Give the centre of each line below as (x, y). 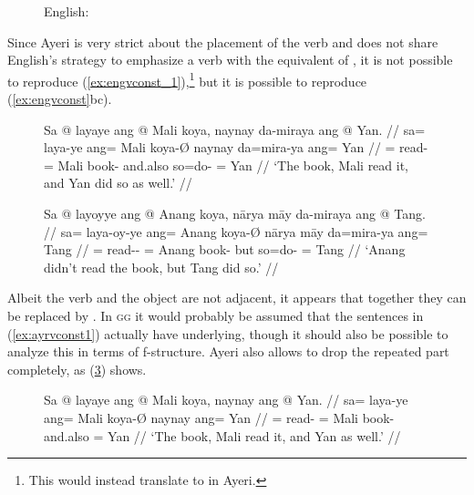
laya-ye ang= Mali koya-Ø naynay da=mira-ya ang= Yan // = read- (236, 147)
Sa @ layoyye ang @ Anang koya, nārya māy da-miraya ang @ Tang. (235, 213)
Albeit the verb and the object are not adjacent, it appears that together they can (237, 298)
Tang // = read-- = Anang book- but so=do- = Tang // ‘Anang (225, 249)
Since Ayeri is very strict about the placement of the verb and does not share (223, 41)
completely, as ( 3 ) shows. (77, 369)
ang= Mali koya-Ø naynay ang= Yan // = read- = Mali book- (219, 417)
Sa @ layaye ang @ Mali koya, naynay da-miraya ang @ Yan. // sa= (235, 129)
